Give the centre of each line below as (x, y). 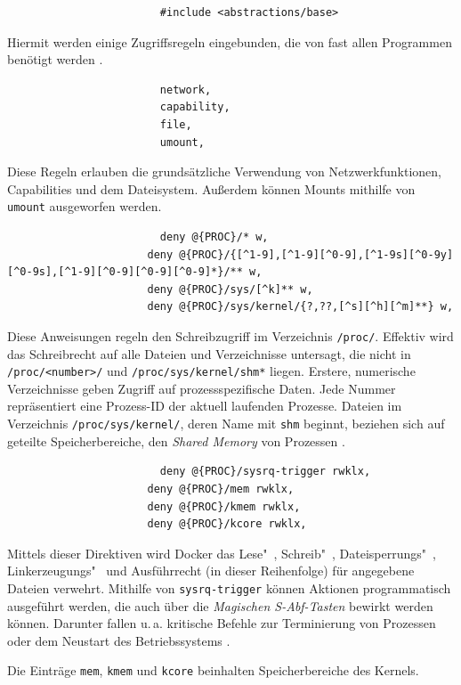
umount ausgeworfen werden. (85, 206)
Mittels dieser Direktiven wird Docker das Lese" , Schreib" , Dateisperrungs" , (222, 553)
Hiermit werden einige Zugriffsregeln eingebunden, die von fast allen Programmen (230, 41)
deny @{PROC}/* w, (214, 237)
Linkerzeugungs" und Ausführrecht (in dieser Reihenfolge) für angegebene (211, 571)
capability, (195, 107)
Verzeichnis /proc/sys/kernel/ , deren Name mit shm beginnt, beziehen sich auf (226, 424)
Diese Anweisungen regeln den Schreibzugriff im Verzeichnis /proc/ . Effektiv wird (230, 335)
